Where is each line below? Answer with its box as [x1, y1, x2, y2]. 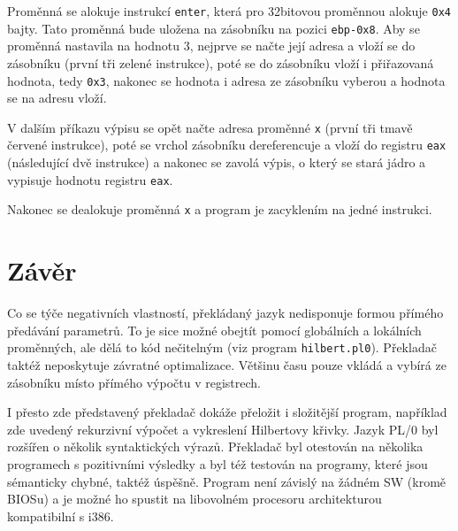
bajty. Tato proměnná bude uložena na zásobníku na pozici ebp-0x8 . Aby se [7, 19, 420, 37]
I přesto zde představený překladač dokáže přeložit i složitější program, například [7, 403, 447, 421]
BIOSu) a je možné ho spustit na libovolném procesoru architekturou [7, 489, 382, 508]
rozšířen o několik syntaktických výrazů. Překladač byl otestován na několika [7, 437, 424, 456]
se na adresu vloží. [7, 88, 107, 107]
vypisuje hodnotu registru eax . [7, 170, 173, 189]
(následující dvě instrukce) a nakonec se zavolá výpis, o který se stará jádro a [7, 153, 426, 172]
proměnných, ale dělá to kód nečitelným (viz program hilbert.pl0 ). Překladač [7, 338, 437, 357]
